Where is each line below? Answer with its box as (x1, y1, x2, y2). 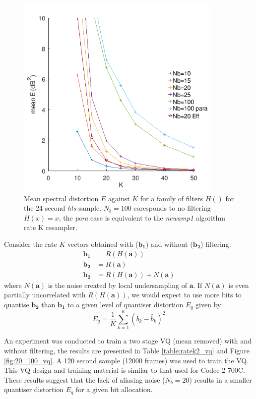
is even (228, 280, 249, 290)
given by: (195, 299, 223, 309)
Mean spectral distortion (24, 193, 99, 203)
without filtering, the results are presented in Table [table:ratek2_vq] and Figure (4, 345, 250, 355)
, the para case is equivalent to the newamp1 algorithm (59, 212, 225, 223)
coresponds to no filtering (133, 203, 211, 213)
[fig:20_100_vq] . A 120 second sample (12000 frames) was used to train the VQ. (4, 355, 249, 365)
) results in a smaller (189, 374, 252, 385)
